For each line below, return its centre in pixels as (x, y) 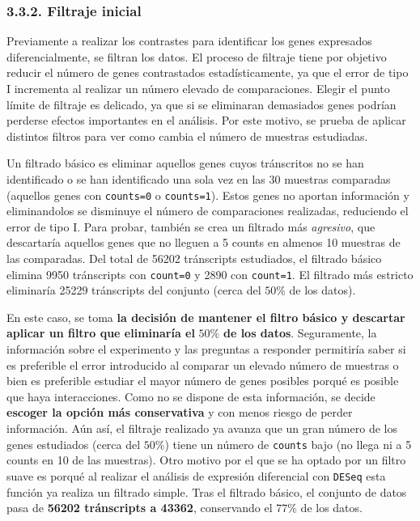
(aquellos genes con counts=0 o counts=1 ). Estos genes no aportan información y (208, 195)
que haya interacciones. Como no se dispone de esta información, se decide (191, 396)
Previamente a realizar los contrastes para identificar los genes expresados (189, 41)
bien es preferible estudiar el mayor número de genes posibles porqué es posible (203, 381)
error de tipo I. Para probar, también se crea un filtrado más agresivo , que (191, 226)
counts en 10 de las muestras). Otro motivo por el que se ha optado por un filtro (206, 460)
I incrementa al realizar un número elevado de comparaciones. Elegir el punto (198, 88)
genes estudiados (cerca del (74, 444)
